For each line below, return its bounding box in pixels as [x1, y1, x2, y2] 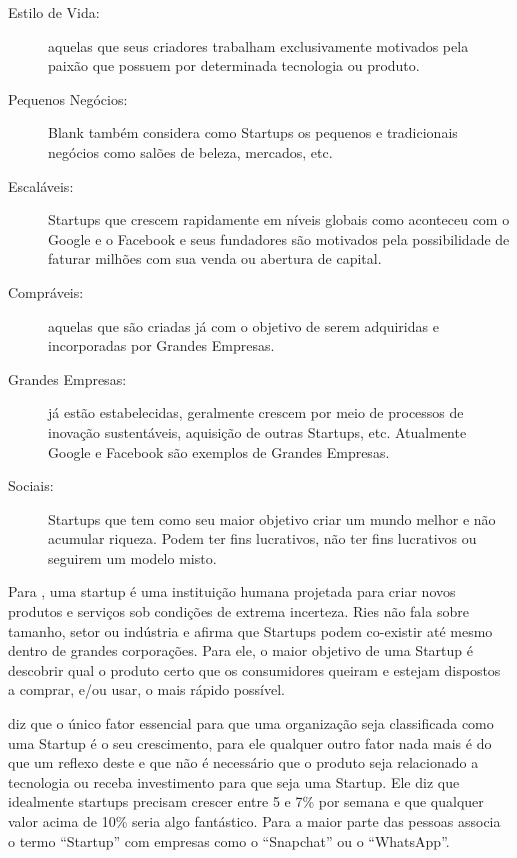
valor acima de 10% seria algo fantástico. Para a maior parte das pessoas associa [8, 811, 501, 831]
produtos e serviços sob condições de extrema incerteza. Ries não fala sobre [8, 601, 469, 622]
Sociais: [8, 475, 54, 496]
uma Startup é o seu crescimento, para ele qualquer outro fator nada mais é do [8, 732, 492, 753]
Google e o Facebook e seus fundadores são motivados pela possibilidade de [48, 228, 510, 249]
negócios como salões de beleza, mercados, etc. [48, 141, 333, 162]
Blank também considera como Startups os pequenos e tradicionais [48, 122, 458, 143]
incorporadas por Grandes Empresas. [48, 335, 275, 356]
